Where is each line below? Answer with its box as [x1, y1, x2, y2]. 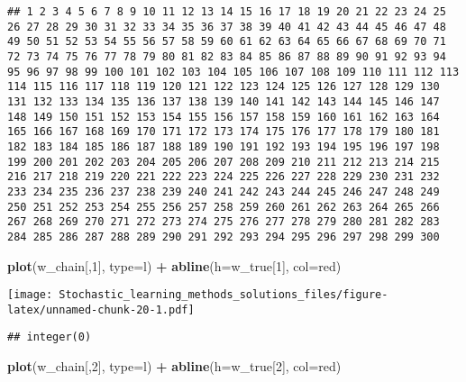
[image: [7, 288, 53, 302]
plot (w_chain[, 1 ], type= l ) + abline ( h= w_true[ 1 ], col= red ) [7, 256, 342, 275]
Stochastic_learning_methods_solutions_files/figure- [59, 288, 388, 302]
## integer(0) [7, 331, 92, 344]
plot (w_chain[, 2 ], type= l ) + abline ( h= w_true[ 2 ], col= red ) [7, 357, 342, 376]
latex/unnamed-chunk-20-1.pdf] [7, 303, 195, 316]
